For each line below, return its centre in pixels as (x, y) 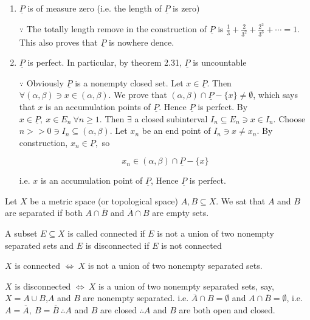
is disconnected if (117, 245)
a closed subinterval (171, 118)
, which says (275, 95)
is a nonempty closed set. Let (129, 82)
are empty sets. (181, 213)
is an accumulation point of (92, 180)
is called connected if (106, 233)
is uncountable (220, 62)
